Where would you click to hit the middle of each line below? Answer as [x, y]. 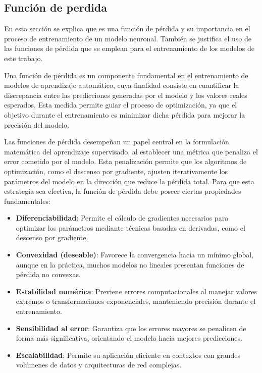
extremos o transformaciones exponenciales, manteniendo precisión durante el [136, 301]
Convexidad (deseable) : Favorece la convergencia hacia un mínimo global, [135, 255]
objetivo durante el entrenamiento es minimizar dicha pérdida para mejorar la [125, 114]
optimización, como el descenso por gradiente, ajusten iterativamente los [116, 171]
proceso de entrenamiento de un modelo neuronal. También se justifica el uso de [128, 38]
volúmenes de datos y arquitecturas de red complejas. [99, 365]
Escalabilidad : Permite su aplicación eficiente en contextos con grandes [128, 355]
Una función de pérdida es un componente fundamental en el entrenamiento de [126, 75]
